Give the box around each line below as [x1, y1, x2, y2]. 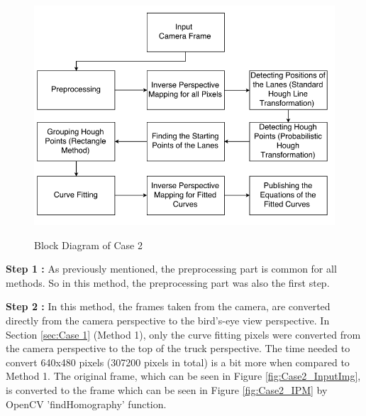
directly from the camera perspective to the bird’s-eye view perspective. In [6, 313, 330, 327]
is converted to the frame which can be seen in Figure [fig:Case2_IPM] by [6, 382, 328, 397]
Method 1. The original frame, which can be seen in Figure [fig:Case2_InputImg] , [6, 368, 361, 383]
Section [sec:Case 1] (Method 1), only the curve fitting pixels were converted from [6, 327, 361, 341]
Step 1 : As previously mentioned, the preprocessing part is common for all [6, 261, 337, 276]
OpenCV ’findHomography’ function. [6, 396, 167, 411]
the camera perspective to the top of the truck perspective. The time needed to [6, 341, 350, 356]
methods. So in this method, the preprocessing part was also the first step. [6, 275, 330, 290]
